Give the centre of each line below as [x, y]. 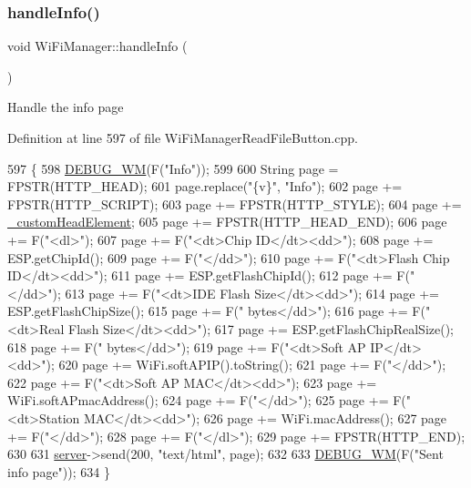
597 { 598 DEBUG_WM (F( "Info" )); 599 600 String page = [173, 168]
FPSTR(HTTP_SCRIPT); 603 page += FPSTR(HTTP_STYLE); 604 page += [235, 203]
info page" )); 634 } [59, 471]
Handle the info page [66, 107]
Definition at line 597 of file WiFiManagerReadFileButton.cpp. [183, 137]
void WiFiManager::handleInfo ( [97, 46]
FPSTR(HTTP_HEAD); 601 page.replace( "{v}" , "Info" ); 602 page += [205, 186]
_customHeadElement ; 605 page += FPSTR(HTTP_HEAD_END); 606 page [227, 222]
